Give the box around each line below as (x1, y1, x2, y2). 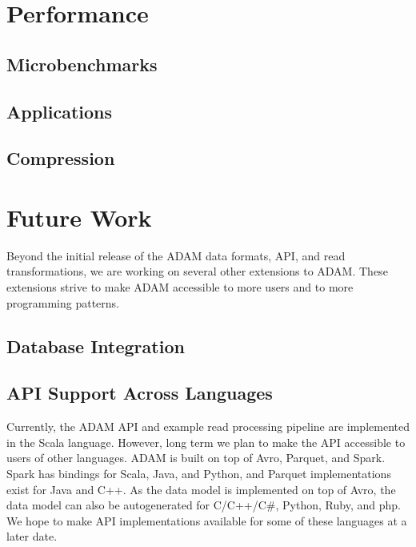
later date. (6, 528, 58, 545)
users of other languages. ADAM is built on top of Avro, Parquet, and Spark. (6, 449, 386, 466)
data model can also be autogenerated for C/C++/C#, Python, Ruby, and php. (6, 497, 401, 513)
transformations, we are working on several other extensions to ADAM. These (6, 263, 388, 280)
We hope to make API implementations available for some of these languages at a (6, 512, 407, 529)
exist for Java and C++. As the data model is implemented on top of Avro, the (6, 481, 396, 497)
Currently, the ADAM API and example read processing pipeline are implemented (6, 418, 410, 435)
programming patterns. (6, 294, 119, 311)
